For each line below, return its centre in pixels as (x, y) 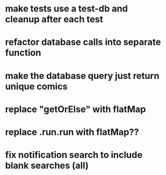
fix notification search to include (74, 155)
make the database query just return (82, 76)
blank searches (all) (47, 166)
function (23, 53)
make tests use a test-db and (67, 9)
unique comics (36, 86)
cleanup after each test (54, 19)
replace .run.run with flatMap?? (72, 132)
